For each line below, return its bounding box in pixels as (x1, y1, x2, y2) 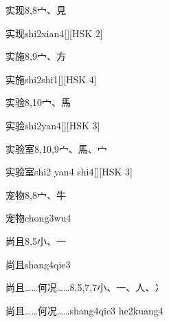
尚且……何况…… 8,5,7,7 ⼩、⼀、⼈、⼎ (5, 280, 165, 294)
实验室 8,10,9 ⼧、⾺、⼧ (5, 141, 107, 155)
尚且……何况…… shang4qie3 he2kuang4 (5, 303, 164, 317)
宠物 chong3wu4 (5, 211, 71, 225)
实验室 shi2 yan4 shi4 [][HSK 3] (5, 164, 133, 179)
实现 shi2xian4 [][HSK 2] (5, 25, 103, 40)
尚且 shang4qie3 (5, 257, 71, 271)
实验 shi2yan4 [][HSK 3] (5, 118, 100, 132)
